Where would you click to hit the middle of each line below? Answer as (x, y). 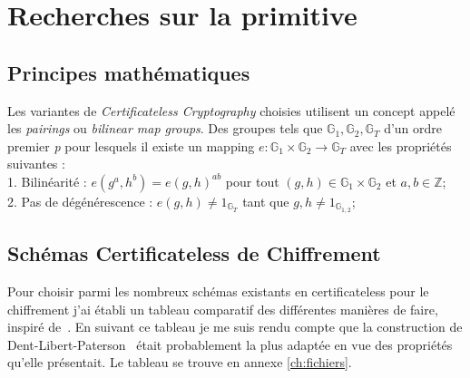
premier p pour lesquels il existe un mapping (131, 145)
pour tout (252, 181)
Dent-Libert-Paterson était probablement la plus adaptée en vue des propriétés (230, 344)
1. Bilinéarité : (47, 181)
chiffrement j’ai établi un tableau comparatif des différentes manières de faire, (223, 309)
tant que (266, 201)
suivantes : (36, 164)
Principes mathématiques (129, 72)
